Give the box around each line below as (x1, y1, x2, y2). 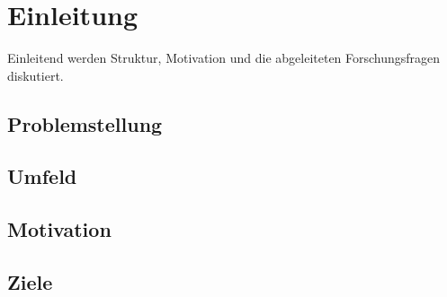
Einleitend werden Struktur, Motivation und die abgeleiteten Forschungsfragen (7, 48, 441, 67)
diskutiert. (7, 66, 64, 84)
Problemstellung (7, 109, 163, 137)
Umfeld (7, 162, 77, 190)
